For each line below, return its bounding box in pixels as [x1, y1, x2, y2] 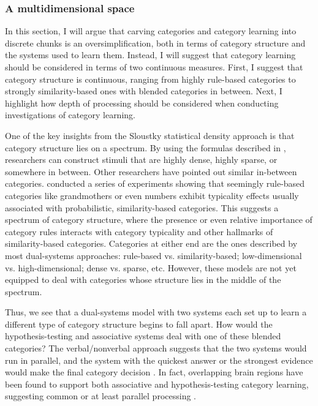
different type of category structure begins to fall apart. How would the [5, 317, 273, 330]
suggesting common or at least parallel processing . [5, 389, 196, 402]
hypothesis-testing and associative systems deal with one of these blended [5, 329, 281, 342]
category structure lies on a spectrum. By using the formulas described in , [5, 141, 286, 154]
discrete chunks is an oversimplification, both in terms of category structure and [5, 36, 306, 49]
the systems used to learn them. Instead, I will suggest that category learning [5, 48, 296, 61]
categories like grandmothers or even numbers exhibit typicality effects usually [5, 189, 299, 201]
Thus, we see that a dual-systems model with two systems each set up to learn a [5, 306, 307, 318]
